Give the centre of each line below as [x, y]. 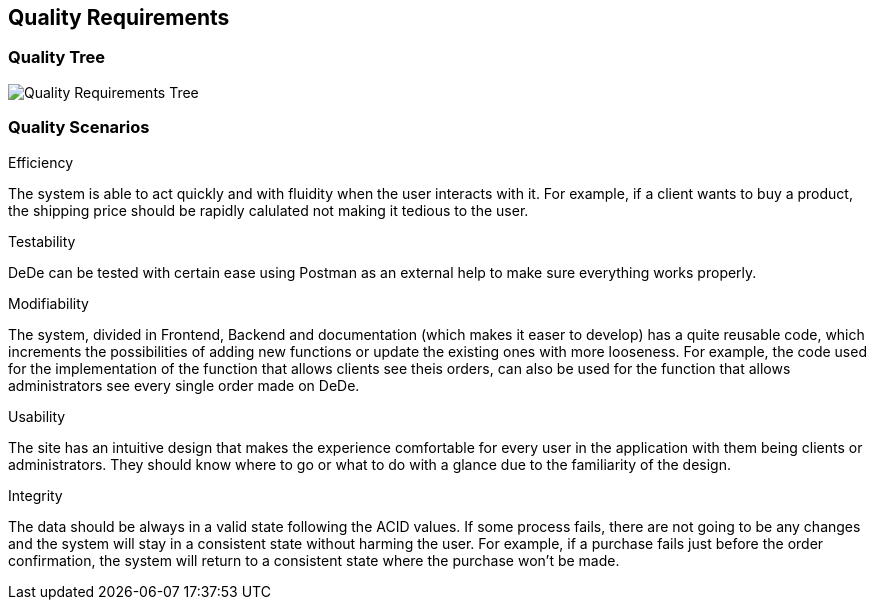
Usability [37, 416]
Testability [42, 241]
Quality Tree [57, 57]
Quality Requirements [119, 17]
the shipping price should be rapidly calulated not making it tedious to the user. [268, 210]
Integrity [35, 495]
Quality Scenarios [79, 127]
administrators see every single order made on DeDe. [184, 385]
